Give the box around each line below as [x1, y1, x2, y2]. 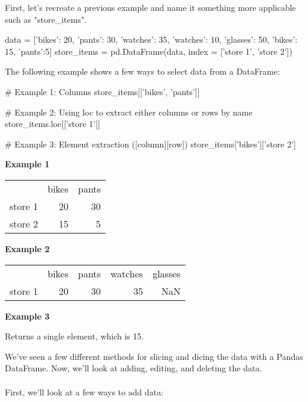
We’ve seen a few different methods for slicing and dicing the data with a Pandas [5, 350, 303, 362]
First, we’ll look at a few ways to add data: [5, 385, 164, 398]
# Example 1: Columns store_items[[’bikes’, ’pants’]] [5, 85, 200, 97]
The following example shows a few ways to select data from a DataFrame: [5, 65, 280, 78]
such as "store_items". [5, 13, 87, 25]
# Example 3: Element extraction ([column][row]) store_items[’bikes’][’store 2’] [5, 137, 297, 150]
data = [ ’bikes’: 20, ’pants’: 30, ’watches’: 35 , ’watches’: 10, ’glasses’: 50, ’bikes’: [5, 33, 298, 46]
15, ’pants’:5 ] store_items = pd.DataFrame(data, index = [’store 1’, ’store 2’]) [5, 45, 292, 57]
